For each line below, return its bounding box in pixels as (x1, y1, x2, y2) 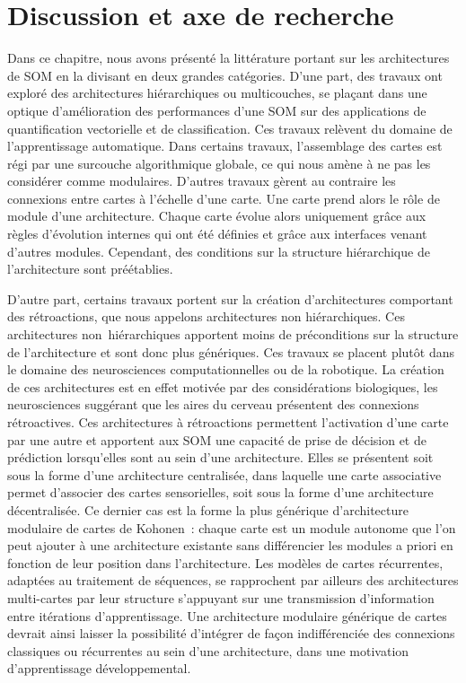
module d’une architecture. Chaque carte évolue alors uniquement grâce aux (7, 206, 426, 225)
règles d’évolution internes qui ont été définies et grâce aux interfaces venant (7, 224, 427, 243)
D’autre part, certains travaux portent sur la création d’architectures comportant (7, 289, 453, 308)
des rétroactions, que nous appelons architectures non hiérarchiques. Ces (7, 307, 405, 326)
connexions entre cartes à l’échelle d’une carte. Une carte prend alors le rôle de (7, 188, 440, 207)
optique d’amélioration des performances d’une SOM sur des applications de (7, 101, 426, 119)
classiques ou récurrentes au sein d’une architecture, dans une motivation (7, 641, 409, 660)
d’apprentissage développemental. (7, 659, 191, 678)
